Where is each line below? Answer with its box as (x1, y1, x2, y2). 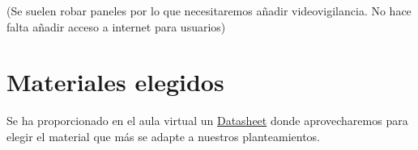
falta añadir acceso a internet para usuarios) (6, 18, 226, 35)
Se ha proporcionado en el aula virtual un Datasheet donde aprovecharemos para (6, 112, 408, 129)
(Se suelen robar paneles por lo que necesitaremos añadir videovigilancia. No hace (6, 2, 412, 19)
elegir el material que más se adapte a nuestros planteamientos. (6, 127, 321, 144)
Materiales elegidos (6, 65, 224, 98)
